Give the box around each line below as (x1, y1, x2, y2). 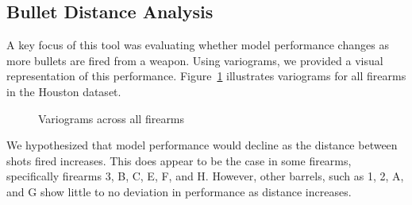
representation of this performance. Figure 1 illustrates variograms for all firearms (6, 68, 406, 84)
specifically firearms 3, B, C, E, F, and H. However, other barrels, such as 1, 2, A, (6, 168, 404, 184)
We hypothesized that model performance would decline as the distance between (6, 137, 398, 153)
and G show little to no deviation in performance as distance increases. (6, 183, 352, 199)
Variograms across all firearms (38, 110, 185, 126)
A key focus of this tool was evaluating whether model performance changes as (6, 37, 389, 53)
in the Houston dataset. (6, 83, 121, 99)
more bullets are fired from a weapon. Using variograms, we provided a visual (6, 52, 383, 68)
